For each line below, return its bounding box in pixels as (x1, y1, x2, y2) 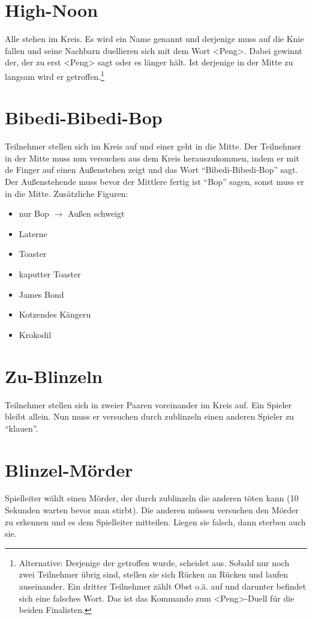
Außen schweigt (67, 207, 125, 220)
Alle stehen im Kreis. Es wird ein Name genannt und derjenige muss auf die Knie (5, 32, 304, 45)
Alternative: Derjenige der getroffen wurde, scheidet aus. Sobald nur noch (19, 556, 289, 569)
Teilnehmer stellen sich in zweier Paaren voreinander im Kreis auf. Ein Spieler (5, 398, 292, 411)
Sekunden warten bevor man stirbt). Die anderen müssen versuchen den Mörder (5, 504, 299, 516)
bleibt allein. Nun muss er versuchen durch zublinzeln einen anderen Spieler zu (5, 410, 294, 423)
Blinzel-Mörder (5, 457, 133, 482)
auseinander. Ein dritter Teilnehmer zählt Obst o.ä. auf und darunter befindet (19, 580, 307, 592)
